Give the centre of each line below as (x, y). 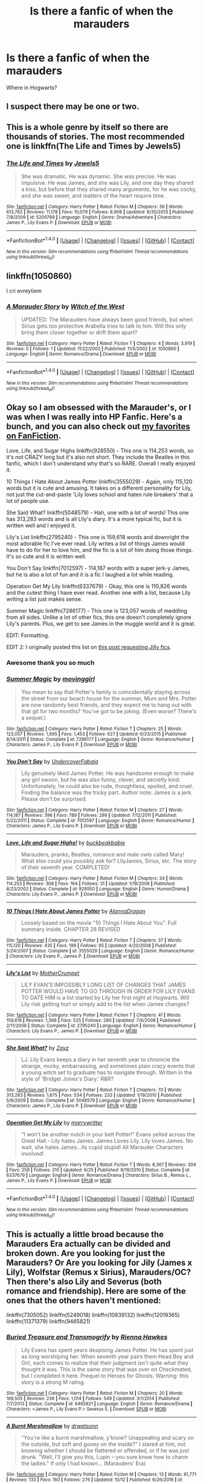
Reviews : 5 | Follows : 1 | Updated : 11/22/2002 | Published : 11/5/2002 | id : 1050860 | (93, 349)
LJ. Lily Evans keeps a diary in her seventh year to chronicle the (100, 1060)
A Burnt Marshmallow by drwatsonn (52, 1426)
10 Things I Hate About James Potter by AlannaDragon (76, 911)
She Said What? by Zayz (38, 1048)
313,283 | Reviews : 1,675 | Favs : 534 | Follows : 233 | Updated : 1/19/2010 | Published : (95, 1095)
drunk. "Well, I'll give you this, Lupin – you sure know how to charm (105, 1457)
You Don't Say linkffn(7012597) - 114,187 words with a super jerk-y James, (98, 568)
